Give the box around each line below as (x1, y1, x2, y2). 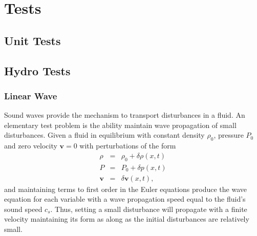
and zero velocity (4, 140, 57, 151)
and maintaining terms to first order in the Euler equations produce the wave (4, 183, 247, 194)
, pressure (213, 130, 244, 140)
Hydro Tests (4, 62, 71, 78)
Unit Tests (4, 32, 61, 48)
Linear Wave (4, 89, 57, 102)
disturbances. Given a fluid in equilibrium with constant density (4, 130, 205, 140)
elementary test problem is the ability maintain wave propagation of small (4, 119, 237, 130)
